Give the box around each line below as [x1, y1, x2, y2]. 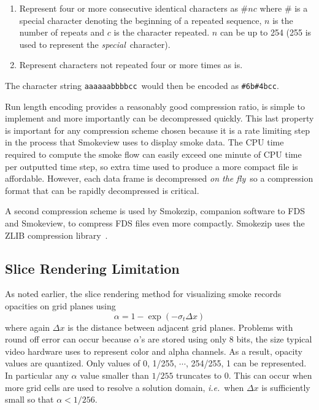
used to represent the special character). [19, 37, 171, 50]
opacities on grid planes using [5, 299, 116, 312]
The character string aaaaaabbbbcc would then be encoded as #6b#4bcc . [5, 79, 279, 91]
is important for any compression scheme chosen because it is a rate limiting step [5, 123, 310, 136]
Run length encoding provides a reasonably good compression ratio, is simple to [5, 99, 305, 112]
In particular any [5, 368, 69, 381]
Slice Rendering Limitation [5, 258, 180, 277]
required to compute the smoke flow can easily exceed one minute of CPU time [5, 148, 302, 160]
